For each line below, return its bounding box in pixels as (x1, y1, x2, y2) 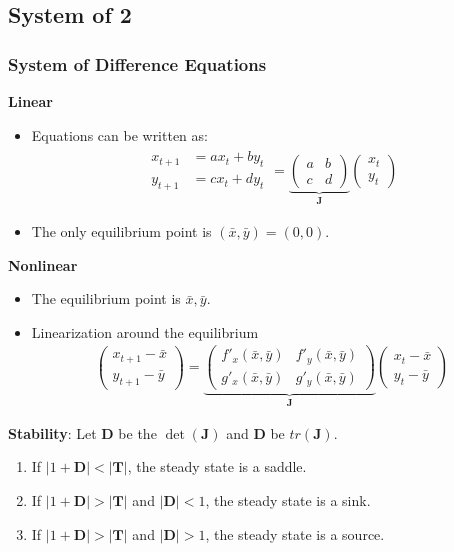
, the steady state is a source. (205, 523, 385, 544)
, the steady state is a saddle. (127, 456, 307, 477)
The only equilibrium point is (31, 220, 212, 241)
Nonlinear (8, 254, 78, 275)
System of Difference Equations (8, 51, 267, 76)
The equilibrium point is (31, 288, 181, 309)
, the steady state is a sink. (205, 490, 371, 511)
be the (118, 422, 157, 443)
